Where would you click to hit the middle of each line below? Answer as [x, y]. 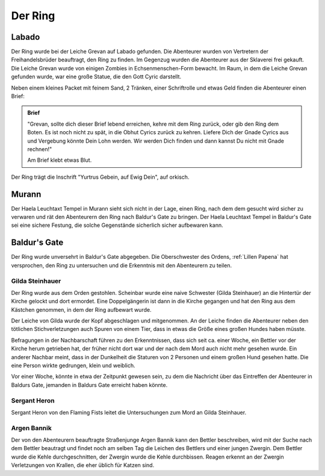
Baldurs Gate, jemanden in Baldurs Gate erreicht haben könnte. [89, 385]
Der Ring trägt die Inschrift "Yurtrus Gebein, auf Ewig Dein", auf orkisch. [100, 177]
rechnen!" [40, 149]
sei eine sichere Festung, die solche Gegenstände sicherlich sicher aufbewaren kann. [117, 225]
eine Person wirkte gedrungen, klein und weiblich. [73, 365]
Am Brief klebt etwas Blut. [60, 160]
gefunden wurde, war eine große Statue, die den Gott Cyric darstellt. [96, 77]
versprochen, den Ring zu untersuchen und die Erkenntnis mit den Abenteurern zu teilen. [121, 265]
